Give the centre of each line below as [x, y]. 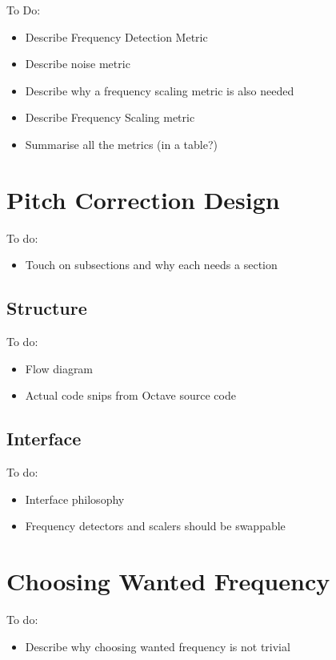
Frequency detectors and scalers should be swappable [155, 526]
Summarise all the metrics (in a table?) [121, 144]
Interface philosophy [75, 499]
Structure [47, 308]
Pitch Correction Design [143, 199]
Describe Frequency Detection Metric [116, 36]
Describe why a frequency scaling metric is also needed [160, 90]
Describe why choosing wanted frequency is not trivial [158, 646]
